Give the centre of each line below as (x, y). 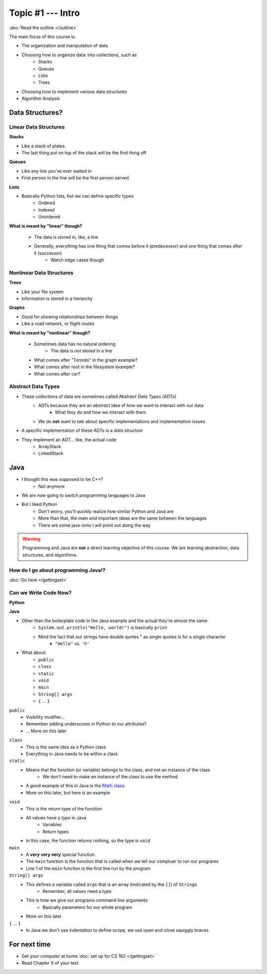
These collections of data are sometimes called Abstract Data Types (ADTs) (99, 396)
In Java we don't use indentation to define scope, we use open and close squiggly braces (117, 930)
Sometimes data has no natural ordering (75, 344)
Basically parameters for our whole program (88, 907)
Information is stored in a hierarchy (57, 298)
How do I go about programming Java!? (57, 570)
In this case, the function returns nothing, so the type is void (88, 841)
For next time (30, 944)
